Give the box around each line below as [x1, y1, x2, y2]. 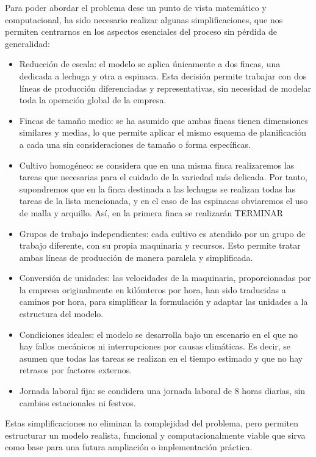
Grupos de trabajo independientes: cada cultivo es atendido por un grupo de [19, 227, 306, 239]
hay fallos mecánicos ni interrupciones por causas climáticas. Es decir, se [19, 340, 291, 353]
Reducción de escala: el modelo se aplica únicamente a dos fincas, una [19, 57, 281, 70]
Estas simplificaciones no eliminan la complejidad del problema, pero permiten [5, 417, 298, 430]
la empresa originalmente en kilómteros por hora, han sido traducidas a [19, 283, 286, 296]
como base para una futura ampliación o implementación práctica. [5, 441, 253, 453]
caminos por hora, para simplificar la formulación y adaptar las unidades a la [19, 295, 308, 308]
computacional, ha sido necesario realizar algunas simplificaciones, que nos [5, 13, 283, 26]
